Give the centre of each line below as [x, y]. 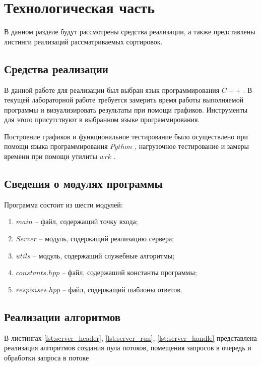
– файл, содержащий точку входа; [86, 221]
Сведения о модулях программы [83, 184]
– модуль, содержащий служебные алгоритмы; [104, 255]
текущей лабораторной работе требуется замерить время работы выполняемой [124, 100]
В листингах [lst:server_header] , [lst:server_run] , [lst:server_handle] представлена [130, 337]
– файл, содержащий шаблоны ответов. [122, 289]
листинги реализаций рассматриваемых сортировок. [83, 41]
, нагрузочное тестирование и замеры [192, 146]
